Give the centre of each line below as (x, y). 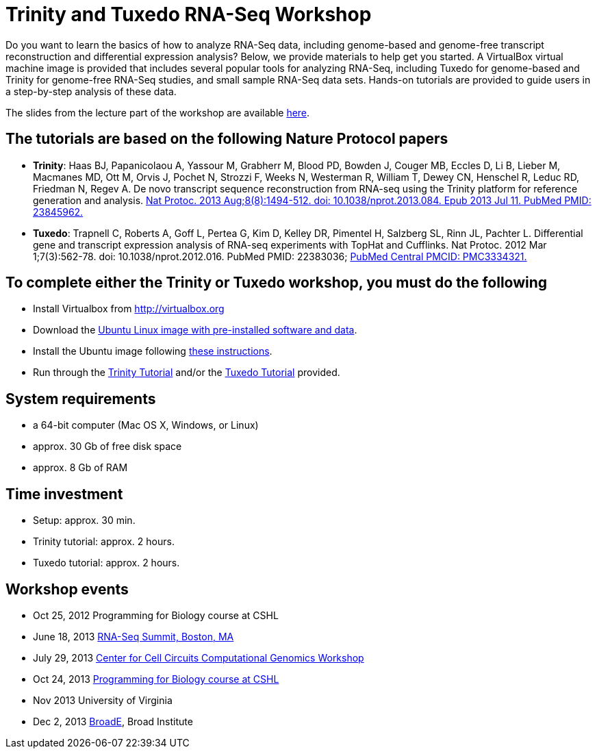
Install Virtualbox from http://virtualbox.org (129, 309)
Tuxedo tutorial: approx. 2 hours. (106, 563)
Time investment (64, 494)
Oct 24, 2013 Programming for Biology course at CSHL (156, 679)
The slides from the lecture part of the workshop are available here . (158, 112)
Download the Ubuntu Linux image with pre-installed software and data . (195, 330)
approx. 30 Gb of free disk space (107, 447)
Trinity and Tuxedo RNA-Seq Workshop (189, 14)
